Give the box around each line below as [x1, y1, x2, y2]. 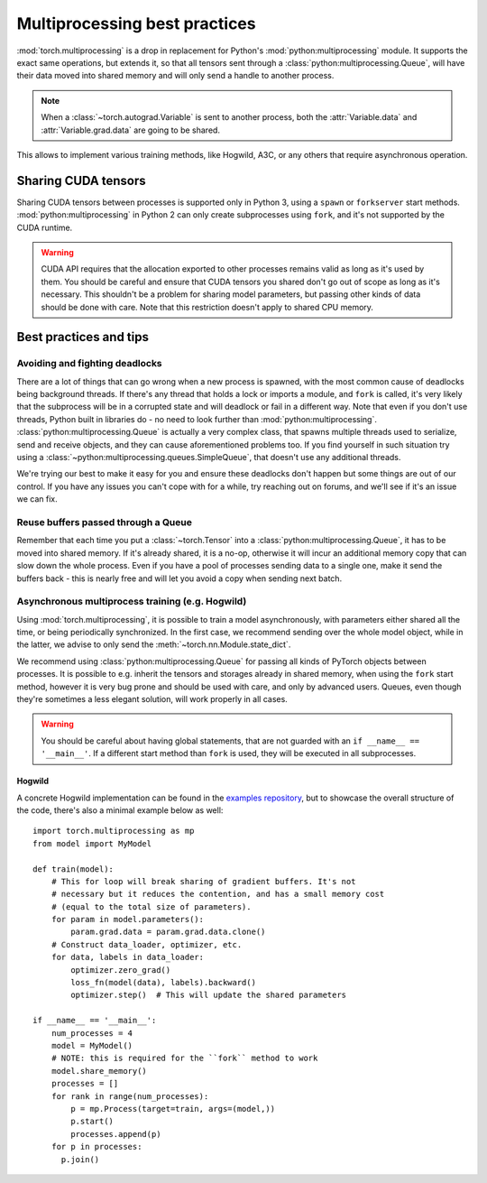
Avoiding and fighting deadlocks [16, 357, 162, 370]
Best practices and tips [16, 329, 149, 345]
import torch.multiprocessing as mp [32, 826, 195, 836]
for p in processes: [51, 1141, 142, 1152]
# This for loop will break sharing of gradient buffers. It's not [51, 876, 356, 886]
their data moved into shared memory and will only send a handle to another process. [16, 70, 335, 81]
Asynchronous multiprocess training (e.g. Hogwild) [16, 596, 247, 608]
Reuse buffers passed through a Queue [16, 515, 193, 528]
